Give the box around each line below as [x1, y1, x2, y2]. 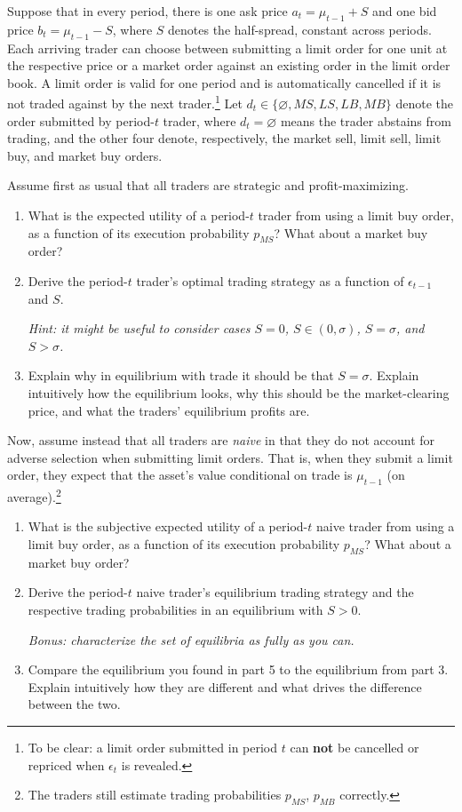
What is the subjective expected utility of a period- [28, 517, 308, 536]
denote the [395, 94, 454, 113]
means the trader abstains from [280, 111, 451, 130]
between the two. [28, 695, 121, 713]
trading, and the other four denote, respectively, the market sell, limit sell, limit [7, 129, 442, 147]
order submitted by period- [7, 111, 155, 130]
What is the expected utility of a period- [28, 206, 250, 224]
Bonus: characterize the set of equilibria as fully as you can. [28, 630, 354, 649]
